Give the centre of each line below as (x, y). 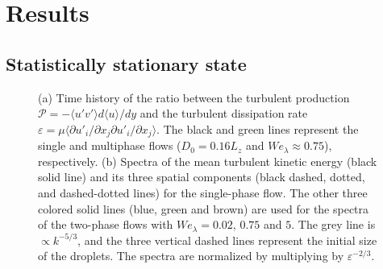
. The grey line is (333, 224)
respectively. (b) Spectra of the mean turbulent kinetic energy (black (208, 161)
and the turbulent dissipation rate (224, 113)
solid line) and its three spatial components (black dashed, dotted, (202, 177)
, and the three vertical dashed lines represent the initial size (227, 240)
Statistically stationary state (126, 63)
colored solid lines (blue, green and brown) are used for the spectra (204, 208)
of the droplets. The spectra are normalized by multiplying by (191, 256)
